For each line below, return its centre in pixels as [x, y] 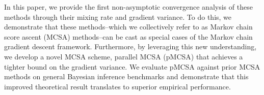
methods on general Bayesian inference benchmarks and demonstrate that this [126, 76]
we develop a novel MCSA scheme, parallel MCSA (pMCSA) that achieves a [124, 56]
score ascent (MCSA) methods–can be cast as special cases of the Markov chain [128, 36]
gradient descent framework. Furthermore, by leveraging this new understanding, [130, 46]
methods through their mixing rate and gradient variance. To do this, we [118, 17]
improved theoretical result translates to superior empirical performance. [117, 86]
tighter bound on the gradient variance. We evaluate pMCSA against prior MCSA [132, 66]
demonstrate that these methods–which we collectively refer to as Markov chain [128, 27]
